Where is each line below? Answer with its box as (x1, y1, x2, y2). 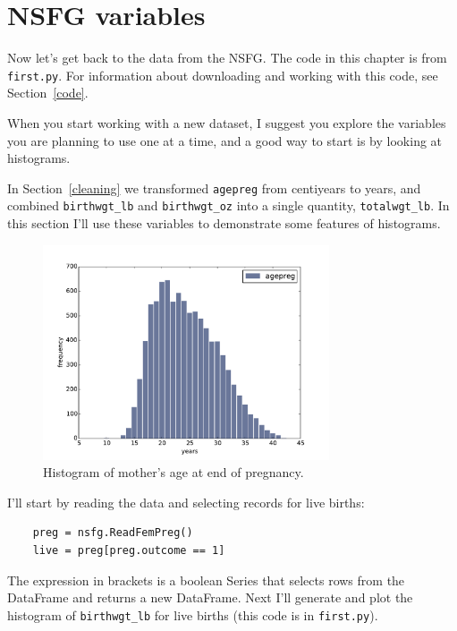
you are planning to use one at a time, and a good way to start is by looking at (7, 131, 443, 149)
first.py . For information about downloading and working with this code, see (7, 65, 438, 84)
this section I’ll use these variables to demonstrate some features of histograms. (7, 214, 441, 233)
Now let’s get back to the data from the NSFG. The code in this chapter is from (7, 48, 447, 67)
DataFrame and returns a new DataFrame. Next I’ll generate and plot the (7, 588, 413, 607)
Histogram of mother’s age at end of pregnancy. (43, 463, 304, 482)
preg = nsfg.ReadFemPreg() (32, 526, 193, 540)
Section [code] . (7, 83, 89, 102)
